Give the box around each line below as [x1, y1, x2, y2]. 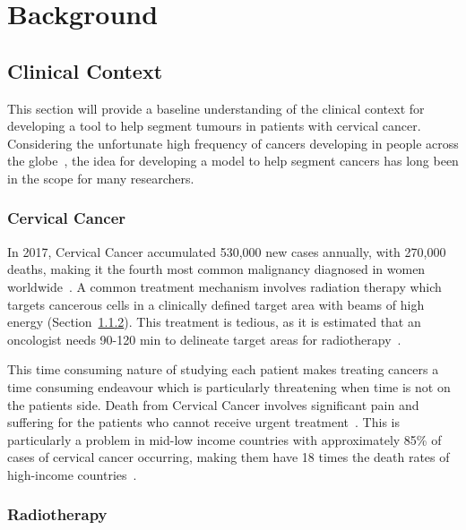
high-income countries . [7, 465, 137, 483]
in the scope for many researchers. [7, 168, 194, 187]
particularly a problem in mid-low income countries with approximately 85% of [7, 430, 442, 449]
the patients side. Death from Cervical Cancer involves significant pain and [7, 395, 419, 414]
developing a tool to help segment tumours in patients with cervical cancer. [7, 116, 421, 135]
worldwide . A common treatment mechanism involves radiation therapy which [7, 277, 442, 295]
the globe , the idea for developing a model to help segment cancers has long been [7, 151, 459, 170]
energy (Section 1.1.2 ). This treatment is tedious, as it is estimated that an [7, 312, 421, 331]
